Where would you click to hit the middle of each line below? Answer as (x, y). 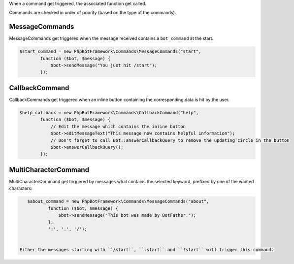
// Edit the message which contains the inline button (118, 126)
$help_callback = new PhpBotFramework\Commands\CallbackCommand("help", (109, 113)
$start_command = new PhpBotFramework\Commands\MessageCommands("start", (110, 51)
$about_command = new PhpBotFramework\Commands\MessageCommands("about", (118, 201)
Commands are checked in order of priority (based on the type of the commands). (93, 13)
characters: (21, 188)
